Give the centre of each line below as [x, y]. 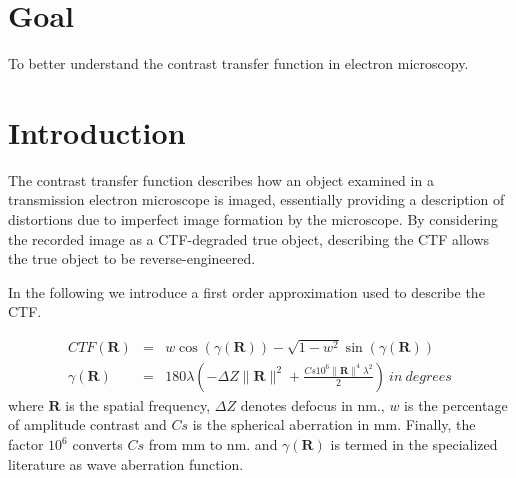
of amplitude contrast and [87, 424]
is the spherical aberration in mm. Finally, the [334, 424]
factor [26, 444]
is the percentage [456, 404]
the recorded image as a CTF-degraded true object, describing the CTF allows [249, 238]
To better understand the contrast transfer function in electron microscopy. [238, 63]
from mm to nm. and [213, 444]
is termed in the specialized [414, 444]
